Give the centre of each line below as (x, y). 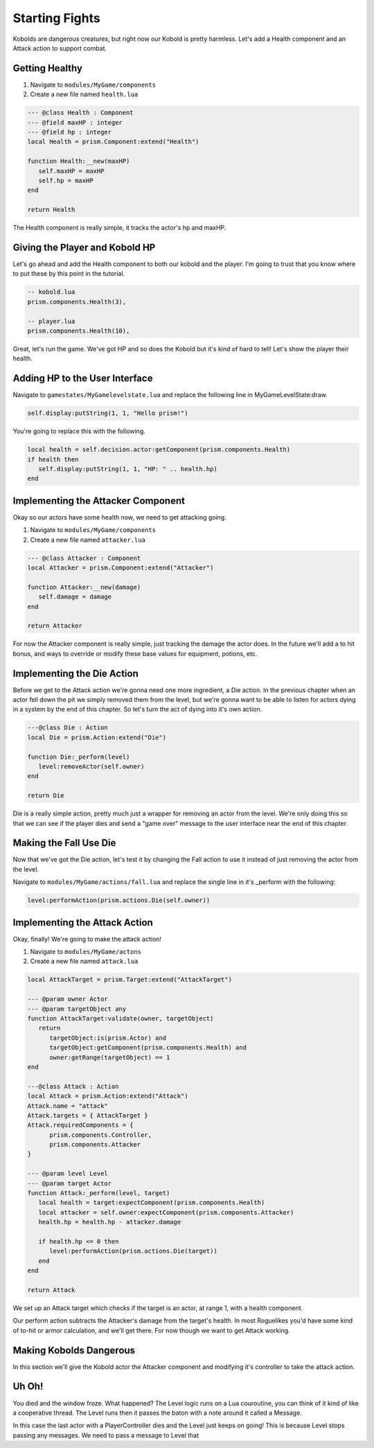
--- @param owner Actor (68, 999)
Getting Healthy (48, 68)
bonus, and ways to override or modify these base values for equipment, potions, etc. (135, 653)
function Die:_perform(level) (79, 757)
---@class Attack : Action (73, 1086)
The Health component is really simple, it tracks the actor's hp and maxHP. (119, 228)
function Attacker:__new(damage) (84, 587)
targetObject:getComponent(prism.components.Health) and (148, 1048)
